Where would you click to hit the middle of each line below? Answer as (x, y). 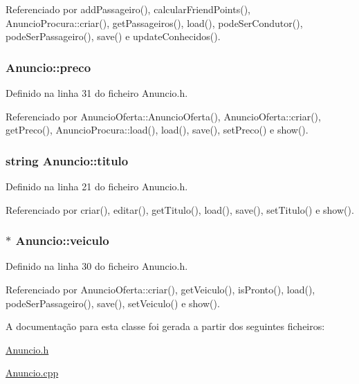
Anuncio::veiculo (62, 240)
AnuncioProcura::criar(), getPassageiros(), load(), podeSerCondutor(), (154, 22)
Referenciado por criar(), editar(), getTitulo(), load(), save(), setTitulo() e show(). (180, 209)
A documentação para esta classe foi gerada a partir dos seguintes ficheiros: (165, 326)
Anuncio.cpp (32, 373)
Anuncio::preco (48, 67)
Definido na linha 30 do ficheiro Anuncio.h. (97, 266)
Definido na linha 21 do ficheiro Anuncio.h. (97, 186)
